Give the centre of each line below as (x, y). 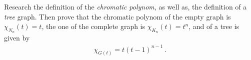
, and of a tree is (214, 26)
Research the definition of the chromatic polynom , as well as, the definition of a (125, 6)
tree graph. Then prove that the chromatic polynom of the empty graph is (117, 16)
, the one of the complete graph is (93, 26)
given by (17, 38)
